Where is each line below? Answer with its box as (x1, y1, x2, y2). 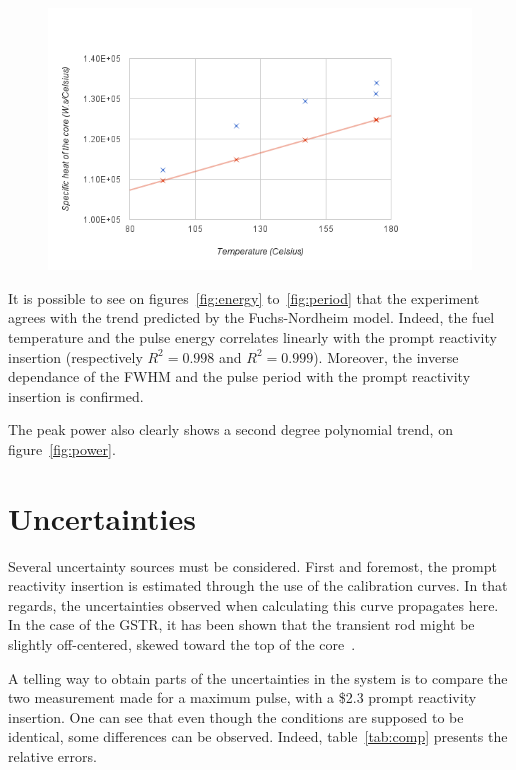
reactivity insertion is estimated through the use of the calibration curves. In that (8, 575, 508, 596)
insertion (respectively (8, 346, 143, 367)
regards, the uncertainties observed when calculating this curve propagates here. (8, 594, 499, 615)
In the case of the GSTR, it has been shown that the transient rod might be (8, 614, 475, 635)
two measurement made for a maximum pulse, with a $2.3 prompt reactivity (8, 687, 477, 708)
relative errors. (8, 745, 97, 766)
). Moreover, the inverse (313, 346, 459, 367)
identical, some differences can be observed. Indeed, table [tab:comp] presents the (8, 726, 508, 747)
